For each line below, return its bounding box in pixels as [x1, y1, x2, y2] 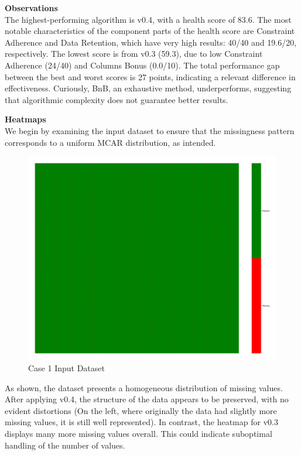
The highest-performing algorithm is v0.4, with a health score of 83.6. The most [5, 13, 292, 25]
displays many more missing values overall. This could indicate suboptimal [5, 427, 272, 440]
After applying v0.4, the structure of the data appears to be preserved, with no [5, 393, 289, 405]
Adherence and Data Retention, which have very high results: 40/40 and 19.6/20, [5, 36, 297, 48]
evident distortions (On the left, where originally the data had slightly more [5, 404, 277, 416]
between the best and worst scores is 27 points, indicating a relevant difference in [5, 70, 296, 83]
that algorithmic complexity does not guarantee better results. [5, 93, 228, 105]
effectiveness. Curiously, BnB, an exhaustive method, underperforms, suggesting [5, 82, 292, 94]
